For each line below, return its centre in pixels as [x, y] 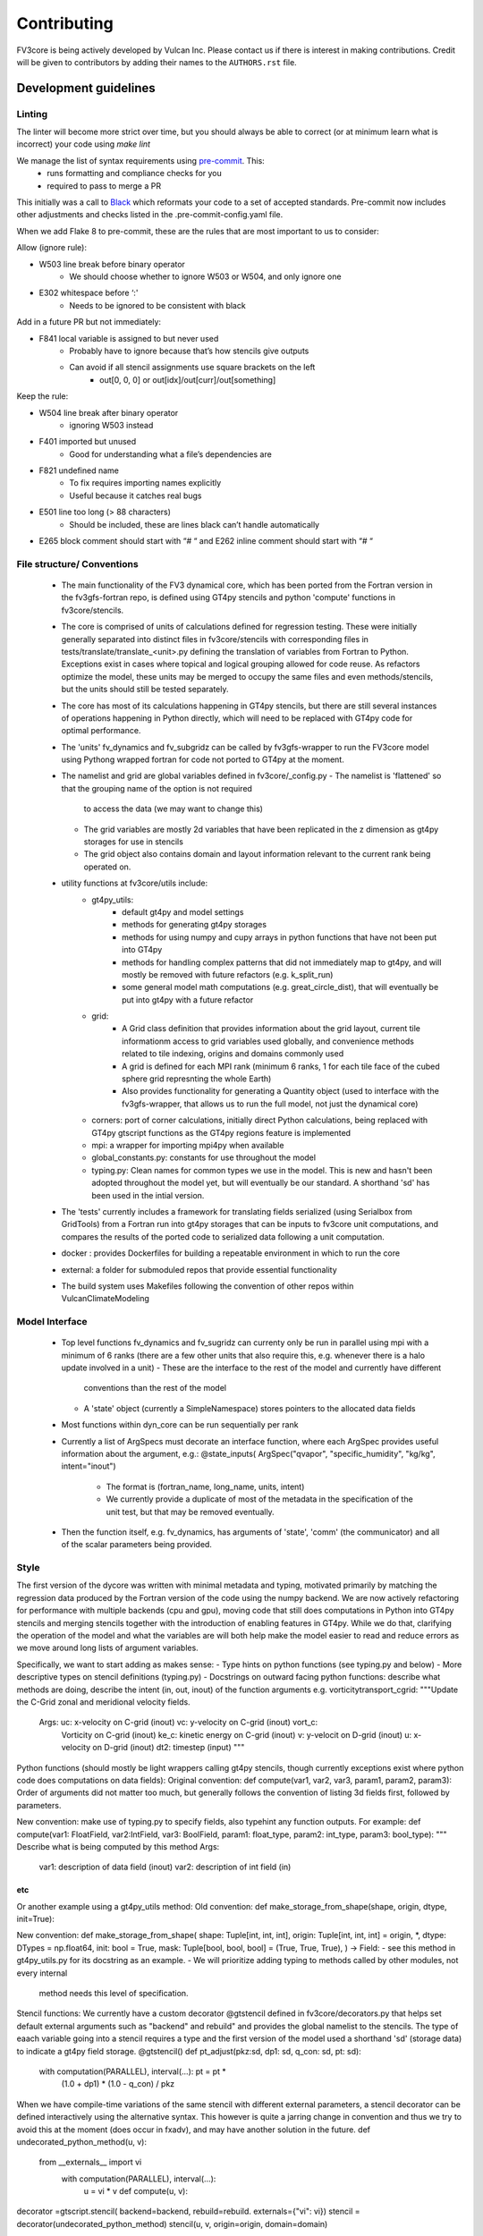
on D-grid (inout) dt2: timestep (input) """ [169, 1748]
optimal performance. [101, 731]
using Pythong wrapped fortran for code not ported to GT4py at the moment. [203, 759]
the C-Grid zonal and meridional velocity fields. [104, 1702]
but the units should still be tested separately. [145, 690]
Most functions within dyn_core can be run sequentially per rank [180, 1425]
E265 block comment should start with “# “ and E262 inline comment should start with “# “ [206, 541]
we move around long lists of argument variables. [107, 1648]
